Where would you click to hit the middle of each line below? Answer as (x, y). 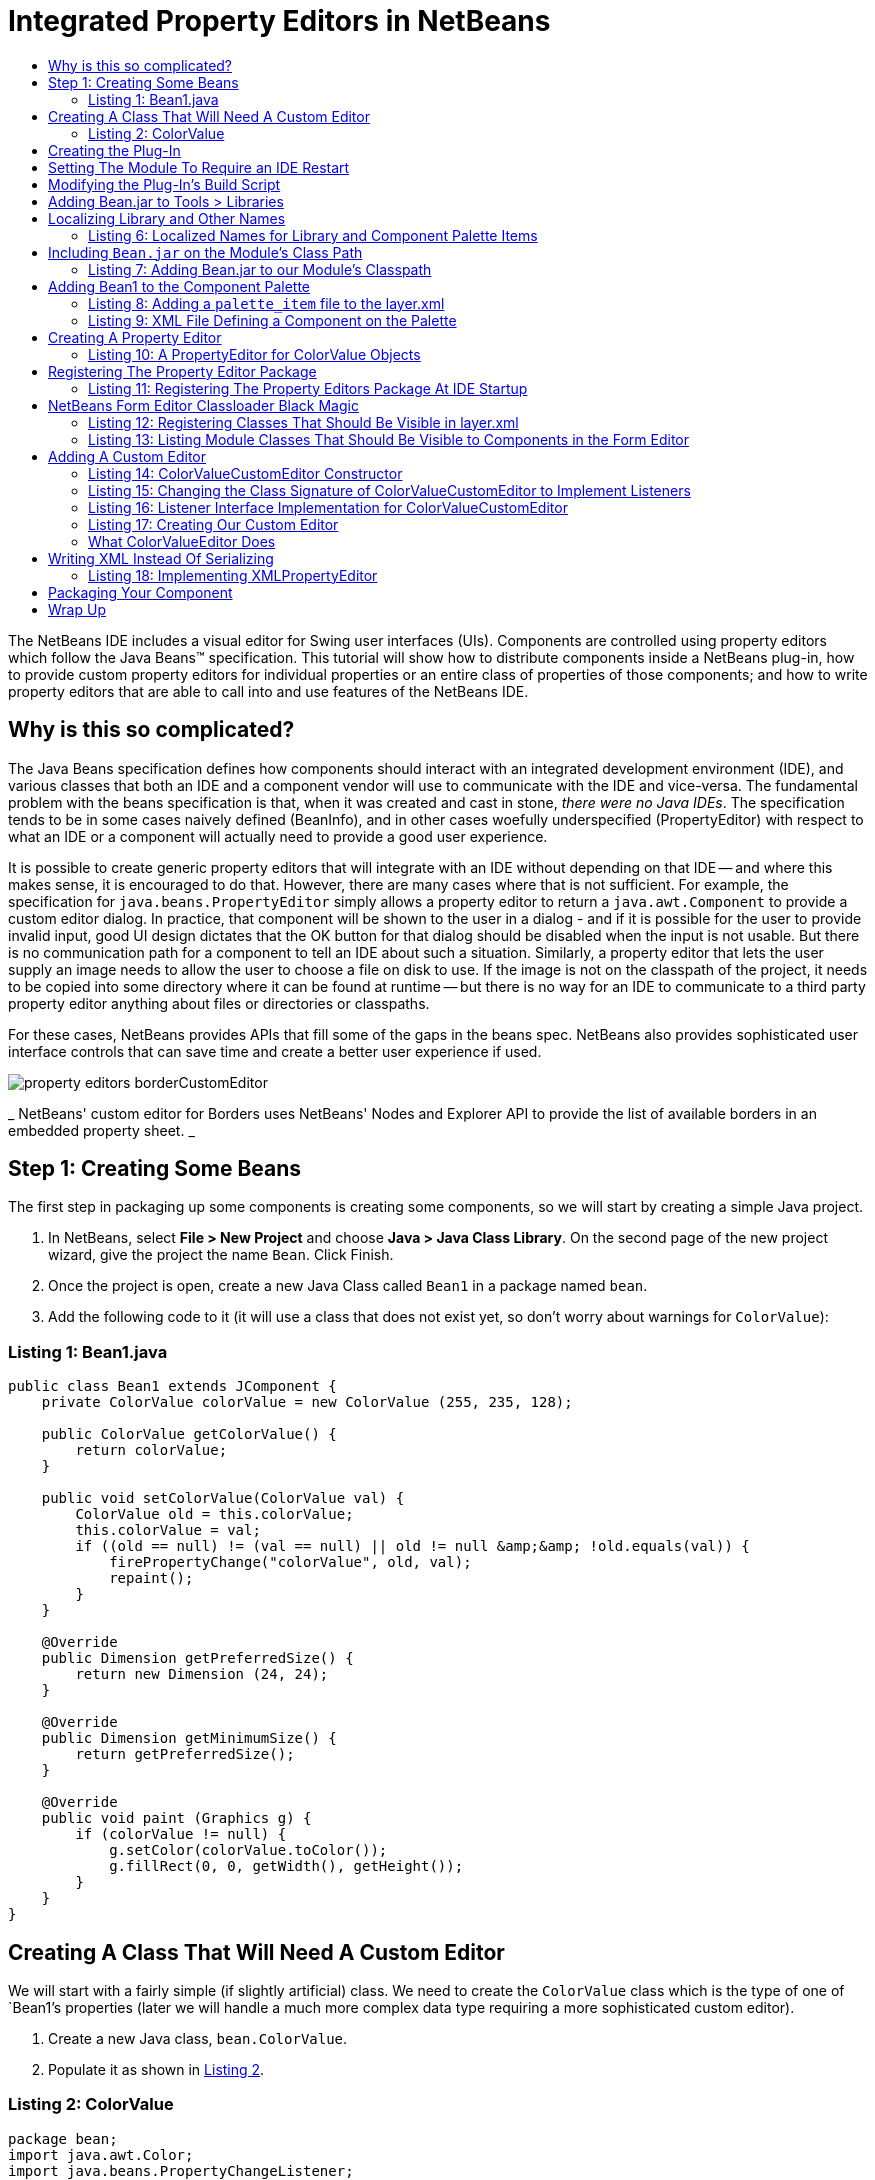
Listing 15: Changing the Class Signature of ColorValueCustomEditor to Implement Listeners (389, 490)
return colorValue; (151, 1450)
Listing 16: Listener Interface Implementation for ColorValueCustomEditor (328, 507)
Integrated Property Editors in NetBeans (279, 21)
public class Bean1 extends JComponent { (172, 1386)
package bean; (63, 2138)
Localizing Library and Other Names (167, 218)
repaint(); (151, 1578)
